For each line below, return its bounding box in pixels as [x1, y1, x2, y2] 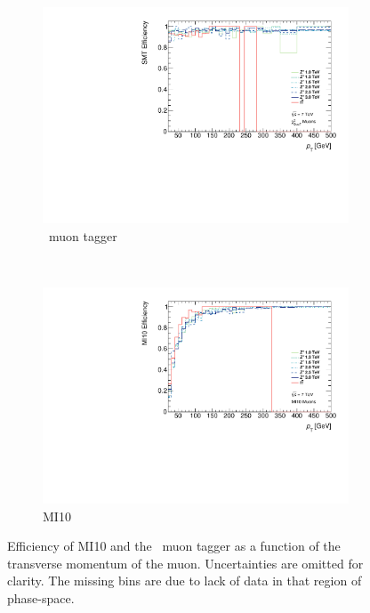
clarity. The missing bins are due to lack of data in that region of [7, 571, 362, 590]
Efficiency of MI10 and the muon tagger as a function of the [7, 536, 341, 555]
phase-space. [7, 588, 75, 607]
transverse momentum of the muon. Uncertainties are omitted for [7, 553, 364, 572]
